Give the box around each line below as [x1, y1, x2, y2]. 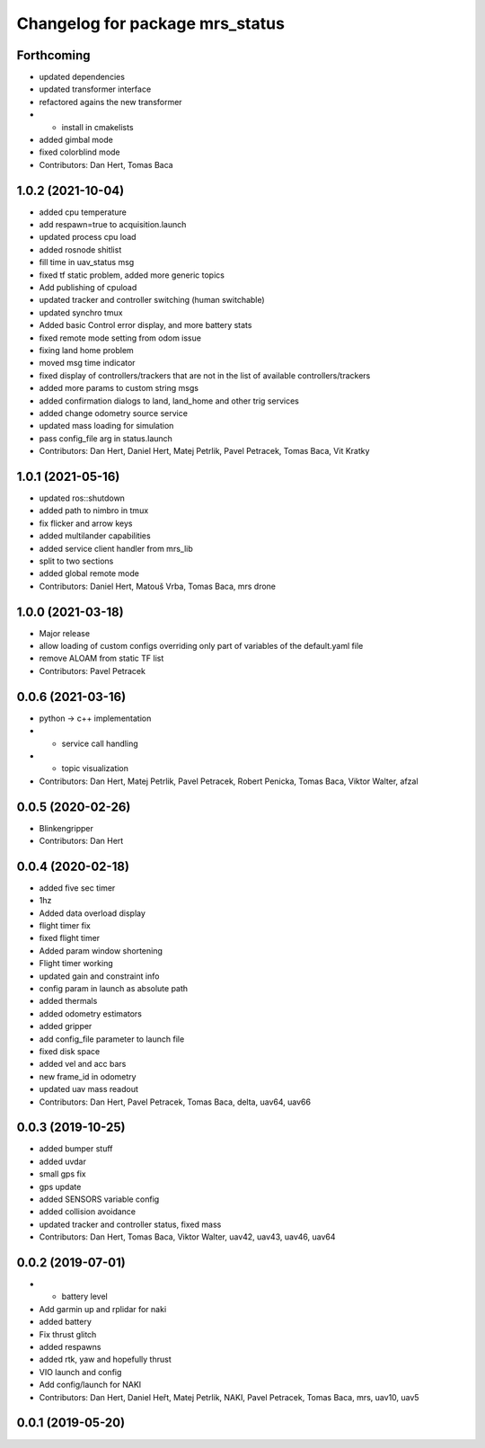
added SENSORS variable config [39, 1194, 160, 1204]
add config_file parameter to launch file [39, 1034, 185, 1044]
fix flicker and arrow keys [39, 518, 133, 529]
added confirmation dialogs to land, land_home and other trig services [39, 395, 300, 406]
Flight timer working [39, 958, 114, 969]
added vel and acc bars [39, 1059, 127, 1070]
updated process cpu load [39, 232, 137, 243]
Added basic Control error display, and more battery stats [39, 320, 252, 331]
